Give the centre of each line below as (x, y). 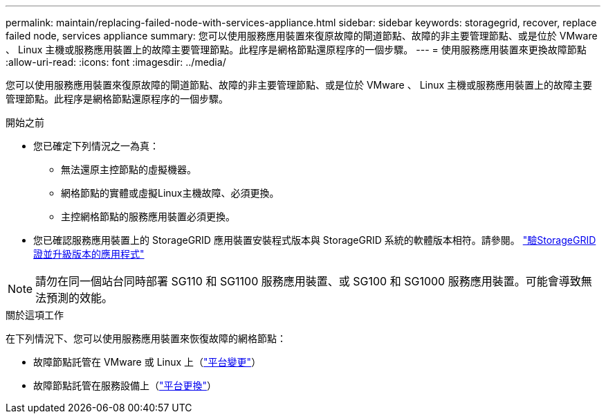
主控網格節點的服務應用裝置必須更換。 (148, 216)
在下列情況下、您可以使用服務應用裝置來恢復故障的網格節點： (146, 338)
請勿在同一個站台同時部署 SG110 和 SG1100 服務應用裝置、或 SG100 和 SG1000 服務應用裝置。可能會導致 (308, 281)
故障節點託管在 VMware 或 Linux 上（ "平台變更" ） (147, 362)
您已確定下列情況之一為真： (96, 146)
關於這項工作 (35, 315)
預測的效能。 (80, 298)
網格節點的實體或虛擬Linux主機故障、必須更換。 (170, 193)
